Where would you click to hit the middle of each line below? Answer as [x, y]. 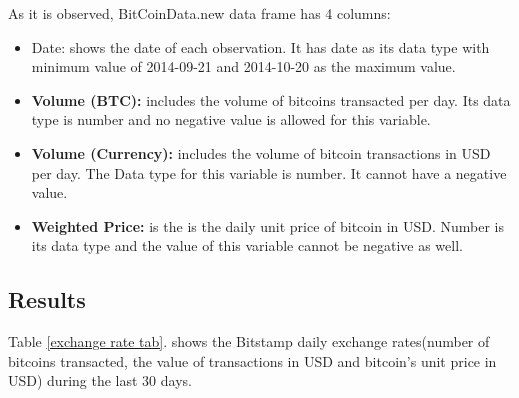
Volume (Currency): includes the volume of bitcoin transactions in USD [261, 152]
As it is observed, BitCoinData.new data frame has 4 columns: [199, 13]
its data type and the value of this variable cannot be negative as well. [247, 245]
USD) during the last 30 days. [100, 380]
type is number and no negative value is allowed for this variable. [231, 119]
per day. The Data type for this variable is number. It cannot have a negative [269, 172]
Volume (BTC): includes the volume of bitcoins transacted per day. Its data [271, 99]
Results [47, 299]
